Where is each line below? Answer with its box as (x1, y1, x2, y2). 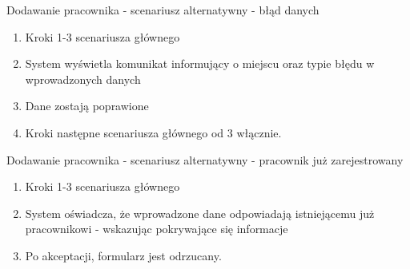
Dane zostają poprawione (25, 97, 149, 114)
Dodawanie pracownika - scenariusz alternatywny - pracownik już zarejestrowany (6, 151, 404, 168)
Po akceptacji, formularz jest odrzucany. (25, 247, 222, 263)
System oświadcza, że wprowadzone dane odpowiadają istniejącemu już (25, 204, 375, 221)
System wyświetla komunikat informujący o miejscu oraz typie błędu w (25, 55, 375, 72)
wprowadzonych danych (25, 70, 141, 87)
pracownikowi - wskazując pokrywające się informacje (25, 220, 288, 237)
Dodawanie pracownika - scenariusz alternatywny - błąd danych (6, 2, 320, 18)
